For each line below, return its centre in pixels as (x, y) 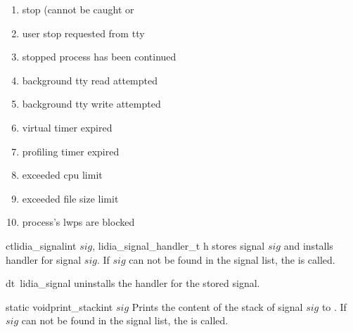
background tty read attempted (90, 80)
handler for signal (44, 259)
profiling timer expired (71, 151)
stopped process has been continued (99, 57)
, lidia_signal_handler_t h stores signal (179, 245)
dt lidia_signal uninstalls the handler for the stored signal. (133, 283)
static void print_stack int (59, 306)
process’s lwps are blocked (78, 222)
